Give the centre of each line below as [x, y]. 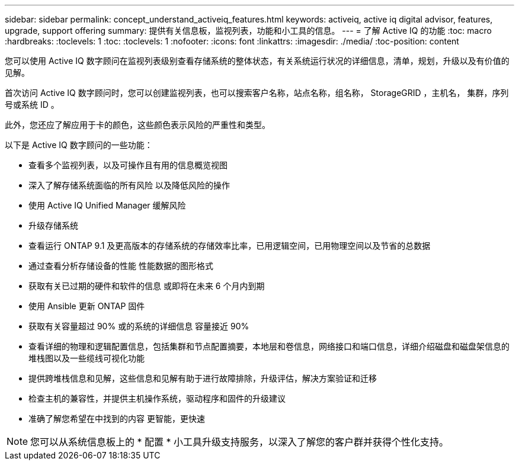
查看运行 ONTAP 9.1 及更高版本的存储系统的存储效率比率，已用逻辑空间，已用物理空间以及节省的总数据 [230, 246]
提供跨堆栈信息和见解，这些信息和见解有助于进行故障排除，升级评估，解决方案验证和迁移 [203, 378]
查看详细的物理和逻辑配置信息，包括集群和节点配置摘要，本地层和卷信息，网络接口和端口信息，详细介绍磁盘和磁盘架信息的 [269, 346]
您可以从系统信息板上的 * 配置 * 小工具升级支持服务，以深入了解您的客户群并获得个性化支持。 [240, 442]
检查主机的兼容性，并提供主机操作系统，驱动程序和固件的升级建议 [157, 398]
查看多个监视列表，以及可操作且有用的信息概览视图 [128, 165]
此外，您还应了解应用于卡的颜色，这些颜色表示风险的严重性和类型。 [137, 125]
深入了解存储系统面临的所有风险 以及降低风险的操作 [129, 185]
